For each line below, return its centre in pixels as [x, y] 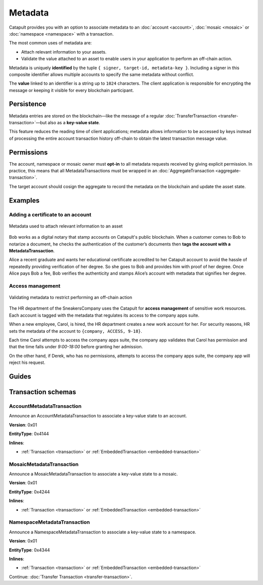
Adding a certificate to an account [50, 214]
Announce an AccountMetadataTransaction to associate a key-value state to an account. [98, 416]
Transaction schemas [43, 392]
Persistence [28, 104]
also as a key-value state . [74, 122]
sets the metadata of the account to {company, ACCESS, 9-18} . [75, 331]
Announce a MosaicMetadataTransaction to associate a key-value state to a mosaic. [93, 474]
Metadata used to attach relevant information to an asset [66, 226]
